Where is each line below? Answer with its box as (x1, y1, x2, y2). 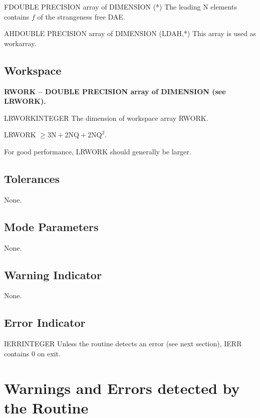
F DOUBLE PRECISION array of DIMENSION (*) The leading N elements (4, 2, 237, 12)
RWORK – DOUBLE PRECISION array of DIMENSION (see (4, 86, 226, 96)
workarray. (4, 38, 37, 48)
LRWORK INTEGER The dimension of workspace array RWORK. (4, 112, 208, 123)
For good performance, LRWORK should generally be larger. (4, 146, 191, 156)
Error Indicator (4, 315, 86, 330)
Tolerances (4, 170, 60, 186)
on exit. (37, 348, 61, 358)
